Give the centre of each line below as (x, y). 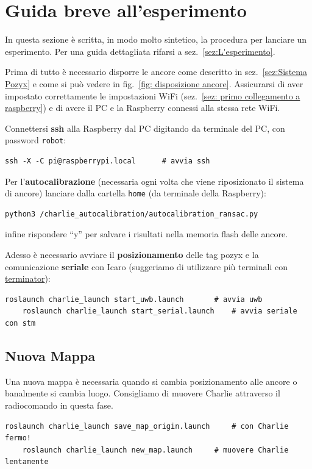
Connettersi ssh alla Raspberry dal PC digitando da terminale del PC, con (145, 128)
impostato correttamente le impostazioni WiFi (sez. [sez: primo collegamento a (153, 95)
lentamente (27, 462)
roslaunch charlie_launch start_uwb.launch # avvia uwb (134, 299)
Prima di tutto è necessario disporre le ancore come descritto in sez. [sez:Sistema (156, 72)
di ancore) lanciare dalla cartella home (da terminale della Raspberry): (136, 193)
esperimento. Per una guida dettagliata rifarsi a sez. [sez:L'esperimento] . (140, 51)
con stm (20, 323)
